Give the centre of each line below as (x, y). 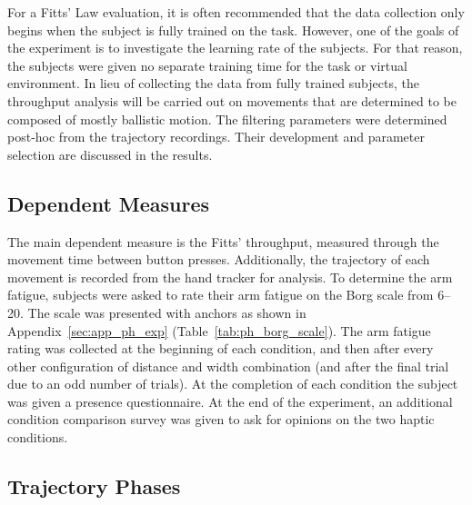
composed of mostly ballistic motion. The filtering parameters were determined (227, 119)
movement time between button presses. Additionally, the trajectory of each (219, 259)
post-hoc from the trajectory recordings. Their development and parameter (216, 137)
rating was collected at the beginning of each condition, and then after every (221, 348)
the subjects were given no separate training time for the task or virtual (207, 65)
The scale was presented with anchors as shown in (167, 312)
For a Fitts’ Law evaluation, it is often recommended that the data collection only (236, 12)
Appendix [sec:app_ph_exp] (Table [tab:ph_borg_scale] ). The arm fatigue (219, 330)
